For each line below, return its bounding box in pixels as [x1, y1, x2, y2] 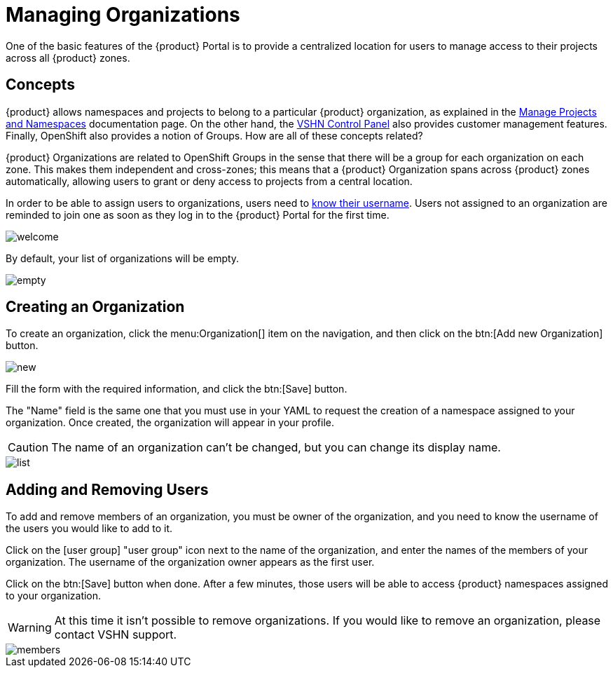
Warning [8, 620, 52, 635]
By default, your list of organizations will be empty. [6, 252, 240, 264]
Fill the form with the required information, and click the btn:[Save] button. [6, 383, 347, 395]
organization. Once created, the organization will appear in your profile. [6, 416, 335, 429]
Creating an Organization [6, 298, 185, 316]
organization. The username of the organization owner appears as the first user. [6, 556, 375, 569]
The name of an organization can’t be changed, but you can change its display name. [51, 440, 501, 455]
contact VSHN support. [54, 627, 177, 642]
